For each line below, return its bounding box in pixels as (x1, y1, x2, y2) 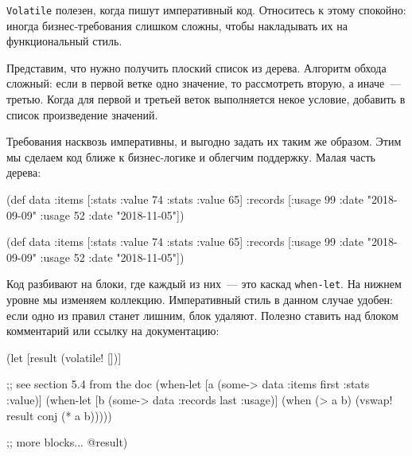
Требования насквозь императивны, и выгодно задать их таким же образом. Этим (6, 133, 402, 150)
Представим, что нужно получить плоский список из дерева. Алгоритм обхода (6, 59, 387, 76)
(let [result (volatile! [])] (6, 349, 122, 365)
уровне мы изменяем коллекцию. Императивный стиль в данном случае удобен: (6, 291, 393, 308)
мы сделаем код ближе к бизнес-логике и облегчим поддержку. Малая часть (6, 148, 375, 165)
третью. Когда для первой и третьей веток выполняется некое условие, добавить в (6, 91, 406, 107)
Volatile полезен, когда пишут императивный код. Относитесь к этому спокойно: (6, 2, 406, 18)
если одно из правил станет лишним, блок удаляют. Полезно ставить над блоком (6, 306, 398, 323)
